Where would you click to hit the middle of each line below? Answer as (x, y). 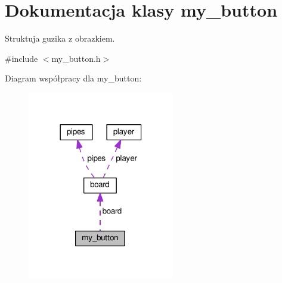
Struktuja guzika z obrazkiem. (60, 38)
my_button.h (76, 58)
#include (21, 58)
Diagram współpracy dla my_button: (73, 78)
